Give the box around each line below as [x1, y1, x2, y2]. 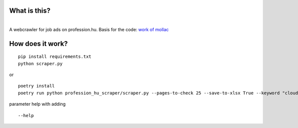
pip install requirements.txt [18, 54, 92, 59]
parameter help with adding [9, 101, 66, 107]
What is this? [9, 6, 51, 15]
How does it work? [9, 40, 68, 48]
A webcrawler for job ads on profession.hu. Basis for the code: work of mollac [9, 26, 169, 32]
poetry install [18, 83, 55, 89]
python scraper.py [18, 61, 63, 66]
